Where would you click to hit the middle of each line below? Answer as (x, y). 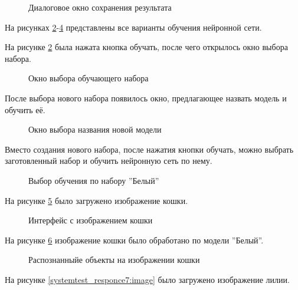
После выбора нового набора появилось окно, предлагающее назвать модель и (146, 98)
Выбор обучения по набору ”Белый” (94, 180)
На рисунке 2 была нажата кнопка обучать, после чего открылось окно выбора (146, 47)
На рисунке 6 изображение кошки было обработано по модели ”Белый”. (134, 240)
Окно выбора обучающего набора (89, 78)
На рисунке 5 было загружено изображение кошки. (96, 200)
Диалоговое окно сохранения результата (100, 7)
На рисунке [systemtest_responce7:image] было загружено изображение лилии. (147, 279)
